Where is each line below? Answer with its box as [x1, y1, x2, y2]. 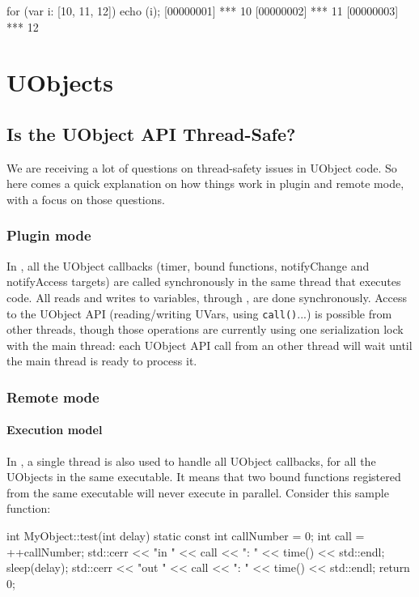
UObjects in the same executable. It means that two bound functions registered [6, 468, 401, 485]
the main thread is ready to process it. [6, 352, 197, 369]
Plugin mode [6, 225, 91, 245]
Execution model [6, 421, 103, 438]
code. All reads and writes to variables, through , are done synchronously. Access [6, 288, 408, 305]
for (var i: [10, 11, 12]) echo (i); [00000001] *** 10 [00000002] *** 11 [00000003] [6, 2, 399, 19]
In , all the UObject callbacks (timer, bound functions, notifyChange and [6, 257, 370, 274]
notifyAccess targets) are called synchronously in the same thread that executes [6, 273, 401, 290]
